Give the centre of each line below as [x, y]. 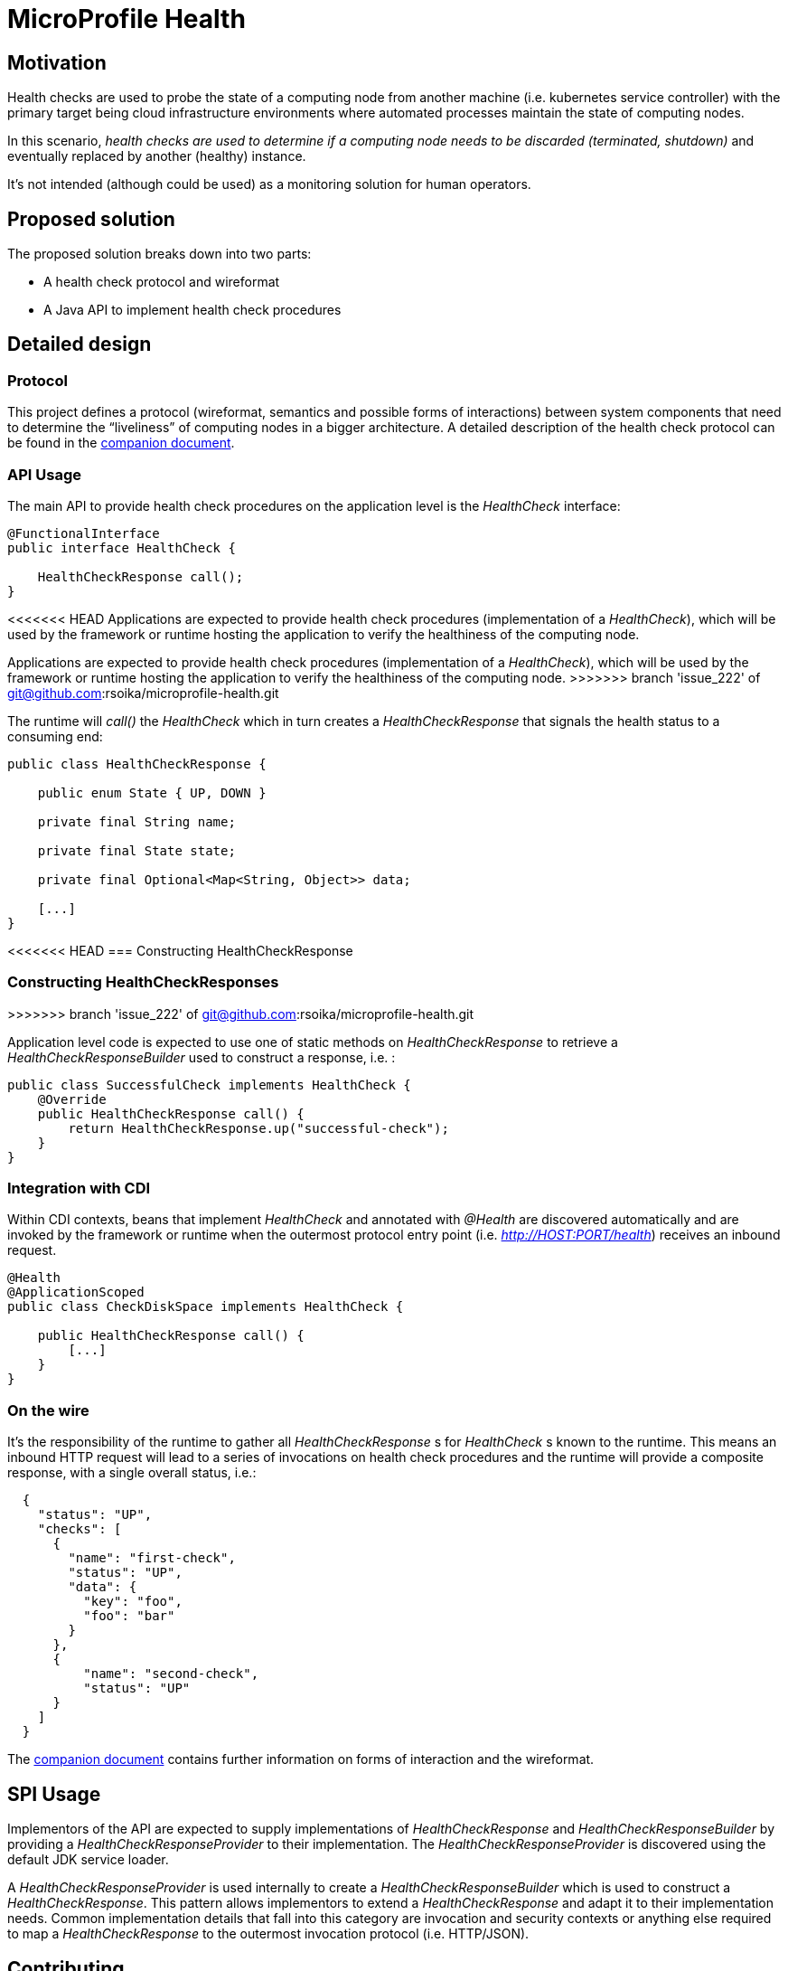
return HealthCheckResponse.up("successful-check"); [258, 1128]
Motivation [57, 62]
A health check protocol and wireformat [162, 282]
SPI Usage [54, 1794]
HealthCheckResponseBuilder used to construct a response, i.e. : [202, 1057]
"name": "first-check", [152, 1558]
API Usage [44, 474]
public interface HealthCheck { [122, 547]
